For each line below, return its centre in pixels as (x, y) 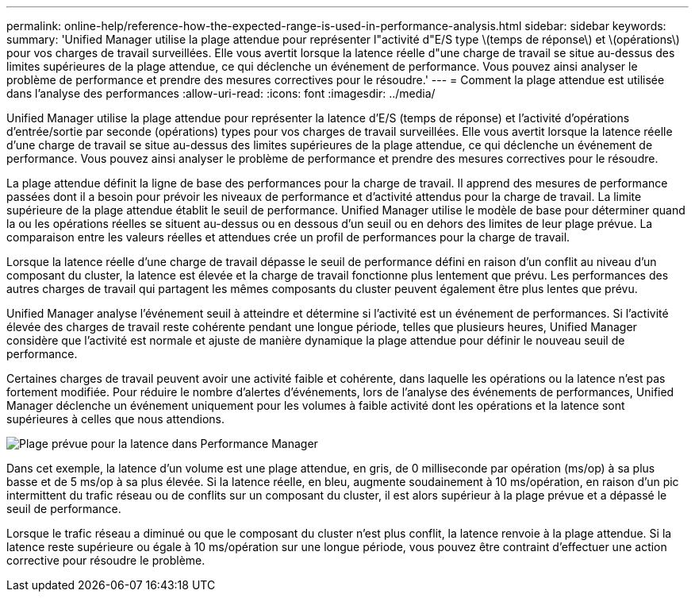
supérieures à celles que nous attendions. (115, 419)
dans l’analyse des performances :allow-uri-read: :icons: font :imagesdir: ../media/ (221, 93)
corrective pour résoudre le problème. (106, 560)
